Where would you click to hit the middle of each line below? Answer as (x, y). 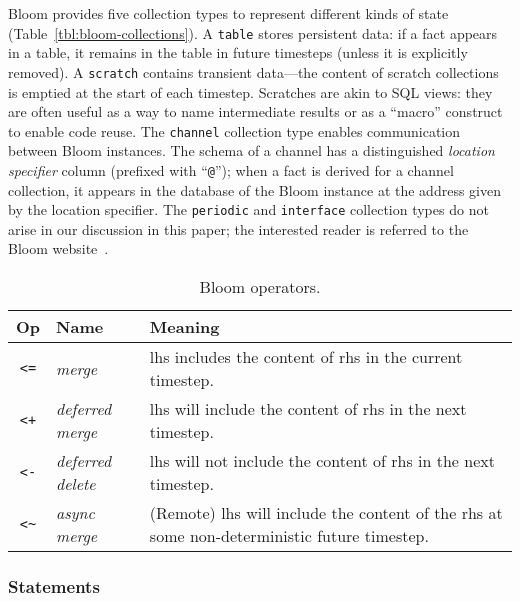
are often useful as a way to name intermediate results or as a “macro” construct (255, 111)
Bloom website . (58, 248)
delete (76, 484)
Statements (54, 585)
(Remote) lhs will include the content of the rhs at (326, 513)
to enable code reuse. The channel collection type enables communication (234, 130)
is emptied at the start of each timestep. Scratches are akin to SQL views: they (250, 91)
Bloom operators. (260, 287)
